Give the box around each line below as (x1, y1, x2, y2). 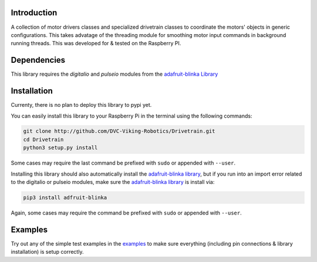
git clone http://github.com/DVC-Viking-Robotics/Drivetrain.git (23, 128, 215, 135)
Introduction (11, 8, 58, 18)
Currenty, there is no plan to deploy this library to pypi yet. (11, 102, 152, 109)
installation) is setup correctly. (11, 248, 84, 256)
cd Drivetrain (23, 136, 64, 143)
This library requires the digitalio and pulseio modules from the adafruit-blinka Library (11, 70, 218, 78)
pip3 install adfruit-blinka (23, 194, 107, 201)
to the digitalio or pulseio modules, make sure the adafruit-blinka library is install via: (11, 179, 215, 186)
